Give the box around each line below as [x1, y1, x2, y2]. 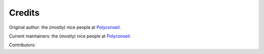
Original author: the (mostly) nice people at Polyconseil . [9, 24, 121, 30]
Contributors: [9, 42, 36, 48]
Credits [9, 7, 40, 18]
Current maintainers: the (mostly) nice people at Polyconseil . [9, 33, 132, 39]
